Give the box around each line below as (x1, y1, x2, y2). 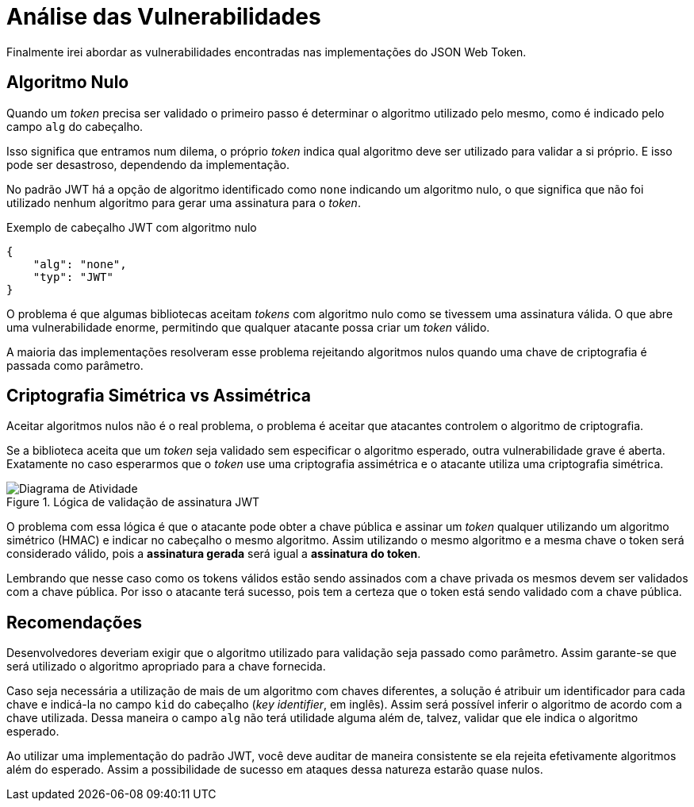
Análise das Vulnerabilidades (6, 3, 321, 30)
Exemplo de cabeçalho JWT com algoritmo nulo (6, 220, 257, 234)
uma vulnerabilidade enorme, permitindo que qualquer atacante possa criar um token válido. (6, 320, 490, 334)
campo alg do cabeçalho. (6, 119, 144, 133)
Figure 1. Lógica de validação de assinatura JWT (6, 495, 260, 509)
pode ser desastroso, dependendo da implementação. (6, 157, 289, 171)
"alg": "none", (33, 257, 127, 271)
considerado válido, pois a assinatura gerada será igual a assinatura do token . (6, 547, 421, 561)
